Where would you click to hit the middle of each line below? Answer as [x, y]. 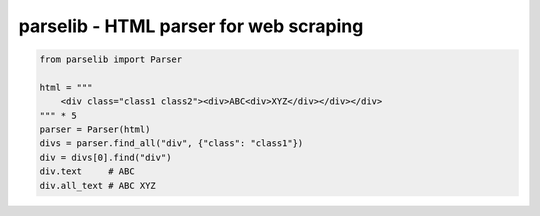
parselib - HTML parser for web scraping [191, 26]
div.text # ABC [87, 171]
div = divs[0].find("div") [105, 157]
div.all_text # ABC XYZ [98, 185]
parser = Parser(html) [95, 129]
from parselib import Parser [111, 59]
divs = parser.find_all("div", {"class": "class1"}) [171, 143]
